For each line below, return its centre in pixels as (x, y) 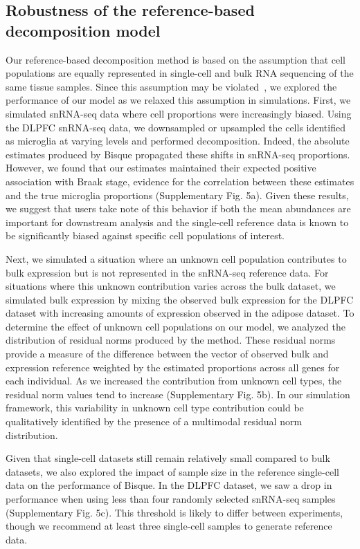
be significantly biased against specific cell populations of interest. (145, 235)
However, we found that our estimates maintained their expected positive (161, 168)
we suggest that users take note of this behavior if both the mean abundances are (178, 208)
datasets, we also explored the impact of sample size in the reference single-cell (172, 471)
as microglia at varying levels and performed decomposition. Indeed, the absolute (178, 141)
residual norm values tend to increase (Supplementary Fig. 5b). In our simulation (178, 394)
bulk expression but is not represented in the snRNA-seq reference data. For (167, 272)
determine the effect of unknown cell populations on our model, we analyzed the (175, 326)
